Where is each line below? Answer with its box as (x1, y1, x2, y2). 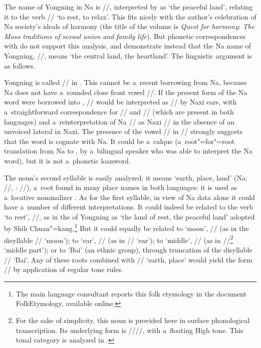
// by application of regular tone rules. (4, 264, 123, 274)
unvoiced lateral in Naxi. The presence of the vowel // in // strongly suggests (4, 126, 243, 136)
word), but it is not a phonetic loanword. (4, 155, 131, 165)
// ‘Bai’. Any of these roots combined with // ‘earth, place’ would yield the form (4, 254, 252, 264)
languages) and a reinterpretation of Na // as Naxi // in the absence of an (4, 116, 235, 126)
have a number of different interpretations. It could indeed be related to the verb (4, 201, 253, 212)
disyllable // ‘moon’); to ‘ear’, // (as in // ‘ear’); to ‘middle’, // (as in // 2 (4, 233, 233, 245)
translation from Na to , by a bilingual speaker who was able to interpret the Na (4, 145, 252, 156)
